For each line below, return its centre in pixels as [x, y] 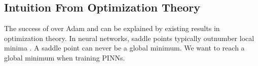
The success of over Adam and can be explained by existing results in [112, 28]
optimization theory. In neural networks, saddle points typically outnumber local [129, 38]
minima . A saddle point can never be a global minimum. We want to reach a [124, 48]
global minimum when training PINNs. [65, 57]
